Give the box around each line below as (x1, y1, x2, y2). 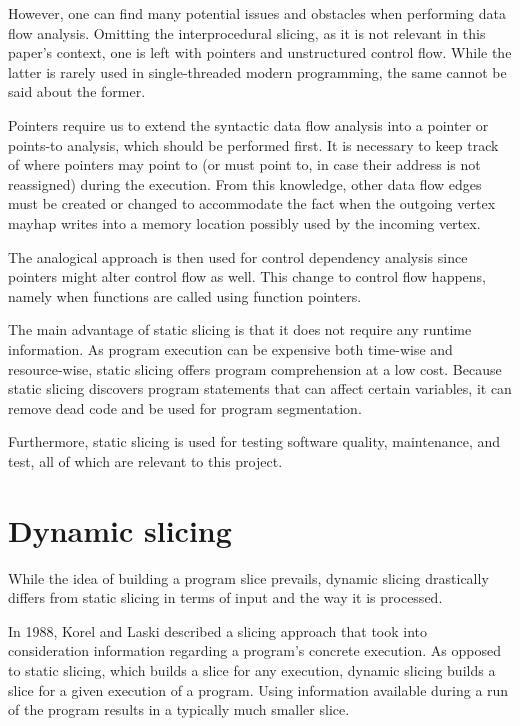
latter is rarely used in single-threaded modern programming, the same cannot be (8, 61, 507, 82)
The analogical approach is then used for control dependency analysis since (8, 246, 468, 267)
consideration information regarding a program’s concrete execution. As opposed (8, 640, 501, 661)
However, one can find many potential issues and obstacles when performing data (8, 3, 506, 23)
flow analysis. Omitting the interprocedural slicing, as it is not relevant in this (8, 22, 486, 43)
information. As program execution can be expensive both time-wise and (8, 338, 453, 359)
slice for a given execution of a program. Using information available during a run (8, 679, 509, 700)
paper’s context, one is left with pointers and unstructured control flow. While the (8, 42, 512, 63)
